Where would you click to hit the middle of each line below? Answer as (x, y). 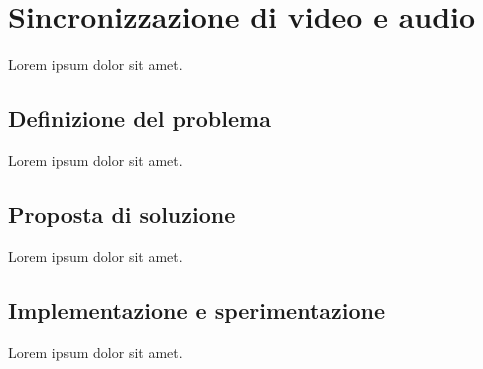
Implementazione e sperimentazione (197, 309)
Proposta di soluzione (122, 213)
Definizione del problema (139, 118)
